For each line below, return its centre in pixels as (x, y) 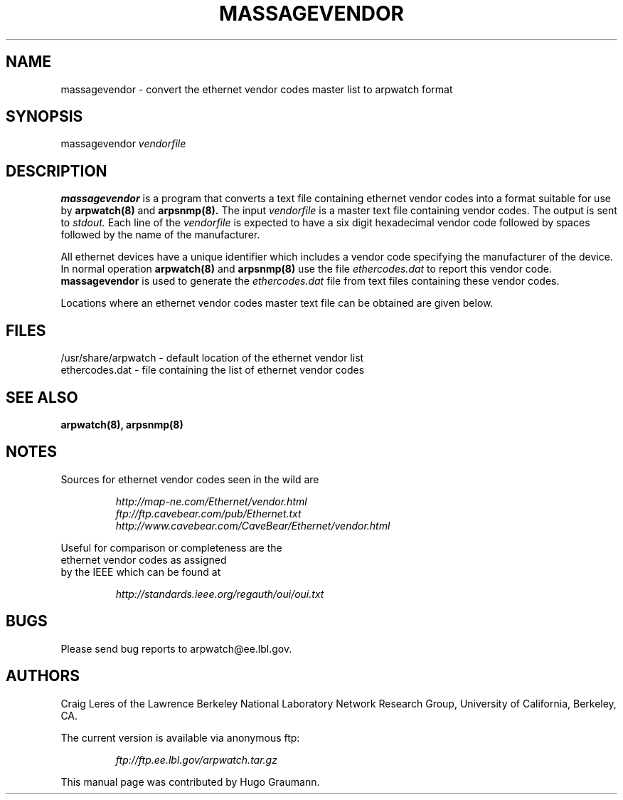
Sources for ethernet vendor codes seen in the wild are (190, 479)
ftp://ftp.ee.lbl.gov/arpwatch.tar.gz (196, 759)
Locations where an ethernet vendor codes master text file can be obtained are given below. (277, 303)
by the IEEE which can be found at (141, 572)
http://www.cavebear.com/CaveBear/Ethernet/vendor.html (253, 525)
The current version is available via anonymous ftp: (180, 737)
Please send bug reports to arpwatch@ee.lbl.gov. (176, 648)
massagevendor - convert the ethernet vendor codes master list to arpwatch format (257, 89)
